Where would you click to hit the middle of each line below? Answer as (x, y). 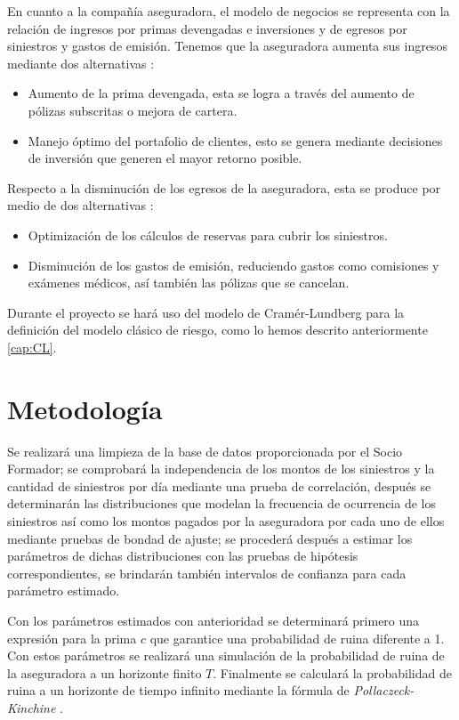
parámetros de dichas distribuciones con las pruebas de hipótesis (183, 556)
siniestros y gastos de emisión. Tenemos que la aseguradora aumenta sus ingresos (227, 46)
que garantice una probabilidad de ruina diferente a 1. (297, 638)
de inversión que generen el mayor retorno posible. (165, 158)
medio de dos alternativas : (81, 205)
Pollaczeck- (384, 690)
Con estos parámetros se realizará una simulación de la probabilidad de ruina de (226, 655)
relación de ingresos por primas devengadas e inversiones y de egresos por (207, 28)
